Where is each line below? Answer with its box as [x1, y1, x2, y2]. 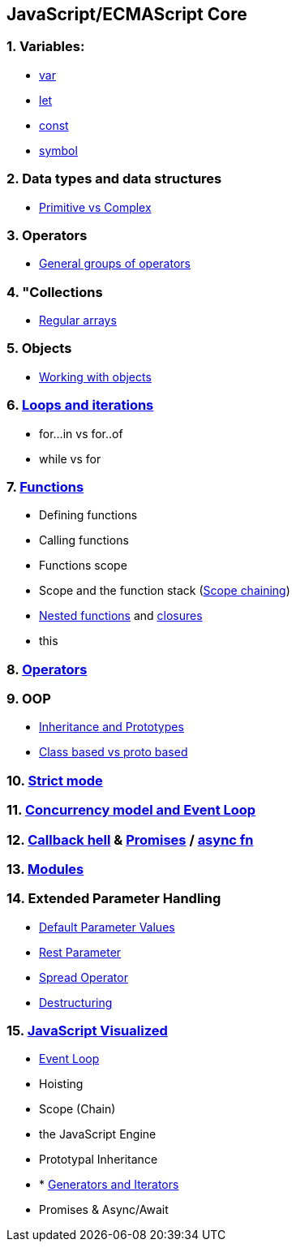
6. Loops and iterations [6, 397, 154, 414]
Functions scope [39, 558, 127, 573]
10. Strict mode [6, 772, 103, 789]
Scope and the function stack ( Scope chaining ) [39, 583, 290, 598]
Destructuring [39, 995, 113, 1009]
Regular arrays [39, 313, 117, 328]
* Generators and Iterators [39, 1177, 179, 1192]
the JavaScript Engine [39, 1127, 157, 1142]
